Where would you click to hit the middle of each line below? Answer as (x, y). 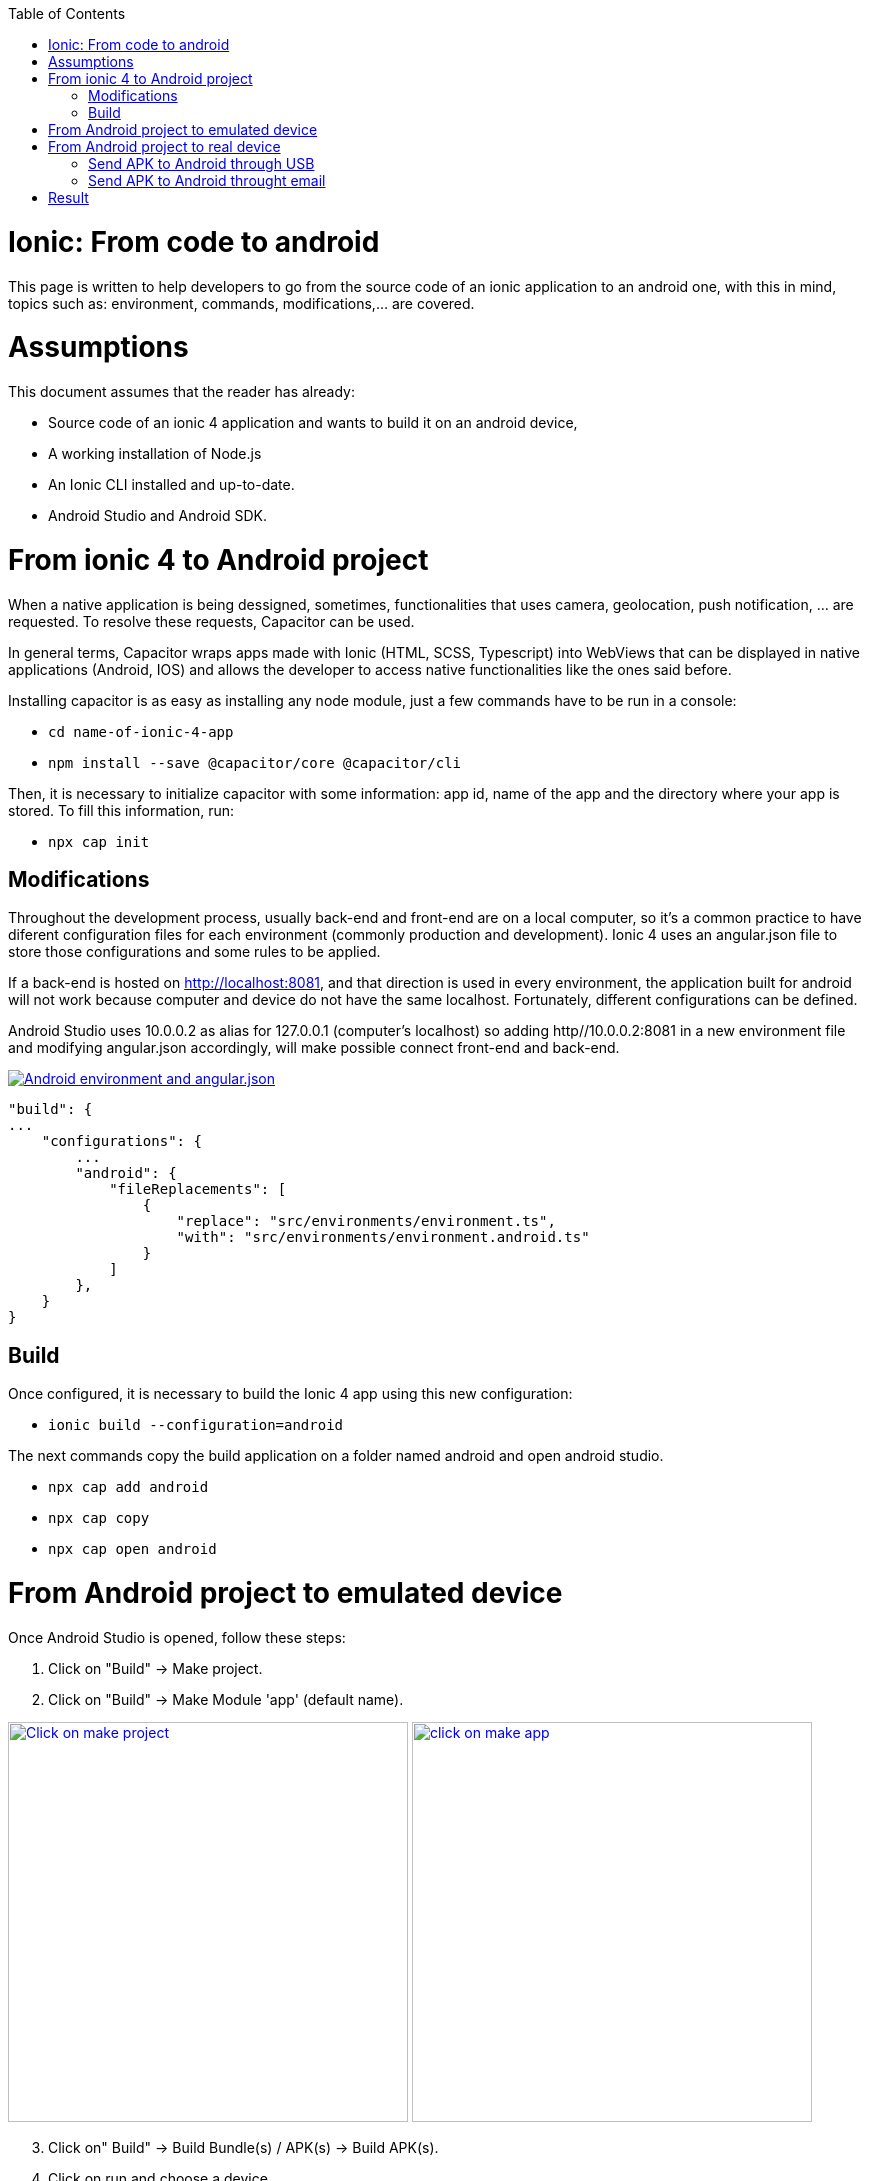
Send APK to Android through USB (201, 163)
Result (68, 197)
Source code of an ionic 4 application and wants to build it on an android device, (313, 422)
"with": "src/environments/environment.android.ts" (383, 1237)
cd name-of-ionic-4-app (141, 731)
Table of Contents (67, 13)
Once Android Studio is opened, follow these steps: (177, 1637)
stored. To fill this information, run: (121, 810)
